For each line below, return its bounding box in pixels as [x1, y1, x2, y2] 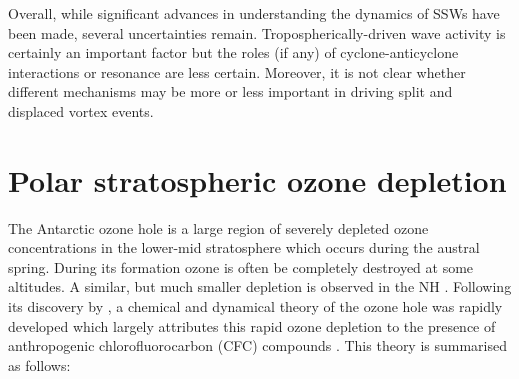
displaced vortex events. [8, 100, 154, 121]
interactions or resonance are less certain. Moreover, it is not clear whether [8, 61, 466, 82]
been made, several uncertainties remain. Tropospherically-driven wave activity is [8, 22, 506, 43]
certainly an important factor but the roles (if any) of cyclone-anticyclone [8, 42, 459, 63]
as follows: [8, 354, 71, 375]
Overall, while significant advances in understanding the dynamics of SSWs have [8, 3, 500, 23]
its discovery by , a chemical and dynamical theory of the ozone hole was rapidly [8, 296, 503, 317]
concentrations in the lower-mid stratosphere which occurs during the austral [8, 237, 480, 258]
